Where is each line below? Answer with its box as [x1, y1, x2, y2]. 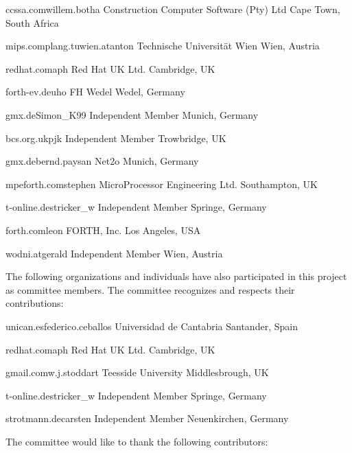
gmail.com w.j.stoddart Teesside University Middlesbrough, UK [5, 365, 269, 380]
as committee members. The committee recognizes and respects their [5, 282, 295, 297]
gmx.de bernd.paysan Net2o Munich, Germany [5, 154, 199, 168]
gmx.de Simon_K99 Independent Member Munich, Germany [5, 107, 259, 121]
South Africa [5, 15, 59, 30]
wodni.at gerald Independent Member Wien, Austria [5, 246, 223, 260]
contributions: [5, 296, 64, 310]
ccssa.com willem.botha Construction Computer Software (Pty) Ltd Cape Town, [5, 2, 340, 16]
